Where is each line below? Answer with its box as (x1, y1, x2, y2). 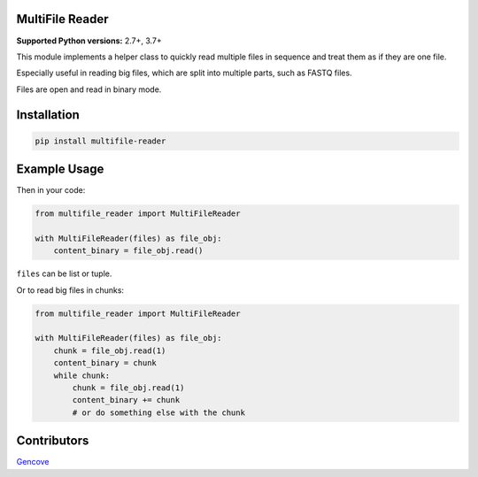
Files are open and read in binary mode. (16, 84, 162, 95)
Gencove (16, 457, 50, 467)
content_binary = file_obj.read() (53, 246, 204, 256)
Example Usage (16, 162, 104, 177)
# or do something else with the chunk (72, 407, 245, 418)
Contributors (16, 434, 89, 449)
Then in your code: (16, 185, 86, 196)
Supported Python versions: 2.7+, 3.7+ (16, 35, 163, 46)
